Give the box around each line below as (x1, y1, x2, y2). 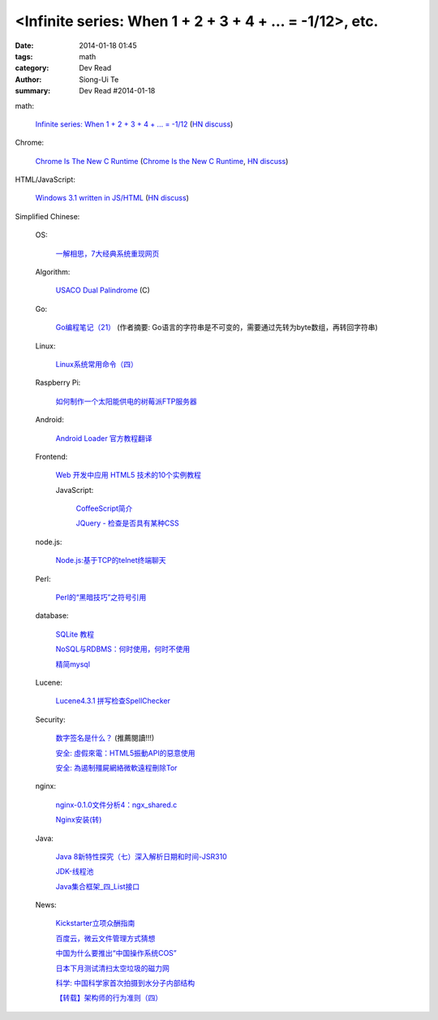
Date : (15, 41, 34, 50)
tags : (15, 51, 33, 61)
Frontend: (35, 452, 68, 461)
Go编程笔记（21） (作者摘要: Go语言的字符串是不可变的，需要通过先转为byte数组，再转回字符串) (55, 322, 379, 332)
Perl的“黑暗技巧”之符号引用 (55, 593, 147, 603)
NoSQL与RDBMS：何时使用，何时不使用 (55, 644, 191, 654)
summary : (15, 86, 51, 96)
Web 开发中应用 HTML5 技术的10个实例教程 (55, 470, 202, 480)
